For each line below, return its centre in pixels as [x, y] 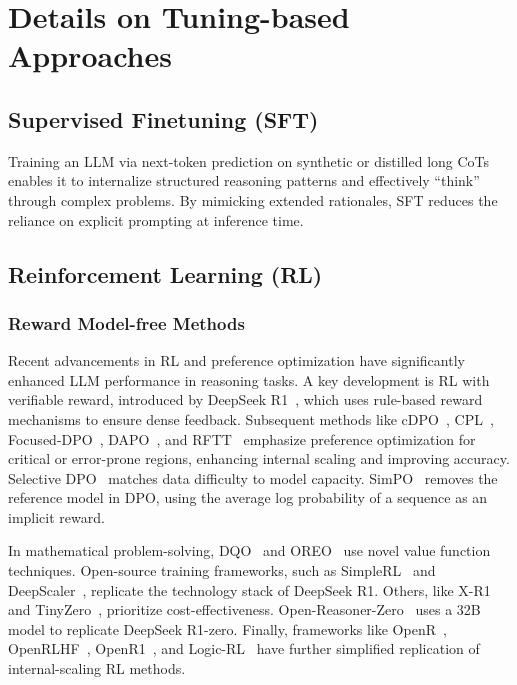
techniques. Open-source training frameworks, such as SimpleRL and [222, 570]
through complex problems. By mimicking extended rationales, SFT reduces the [253, 199]
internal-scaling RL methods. [97, 668]
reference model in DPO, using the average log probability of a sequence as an [248, 497]
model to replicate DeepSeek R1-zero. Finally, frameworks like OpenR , [227, 628]
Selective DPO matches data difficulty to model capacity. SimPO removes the [253, 477]
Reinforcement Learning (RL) [165, 273]
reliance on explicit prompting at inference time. [156, 219]
